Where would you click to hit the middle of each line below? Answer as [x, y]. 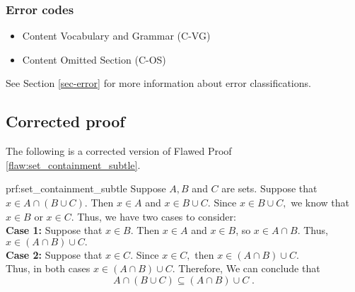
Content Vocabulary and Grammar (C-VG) [116, 36]
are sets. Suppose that [269, 188]
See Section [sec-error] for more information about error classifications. [158, 83]
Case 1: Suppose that [54, 230]
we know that [320, 202]
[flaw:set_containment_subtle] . [73, 164]
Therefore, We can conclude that [249, 268]
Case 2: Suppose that [54, 254]
